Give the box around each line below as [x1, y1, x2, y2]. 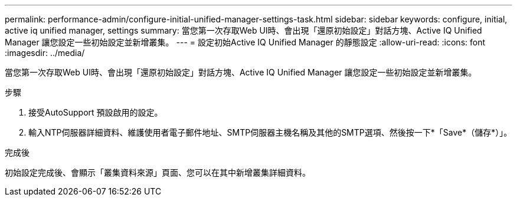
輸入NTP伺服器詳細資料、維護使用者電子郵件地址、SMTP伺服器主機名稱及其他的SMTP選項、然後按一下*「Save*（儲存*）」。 [28, 127, 512, 137]
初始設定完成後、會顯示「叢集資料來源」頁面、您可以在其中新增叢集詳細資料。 [5, 167, 310, 177]
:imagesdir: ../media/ [5, 48, 85, 58]
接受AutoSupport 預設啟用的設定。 [28, 107, 163, 117]
